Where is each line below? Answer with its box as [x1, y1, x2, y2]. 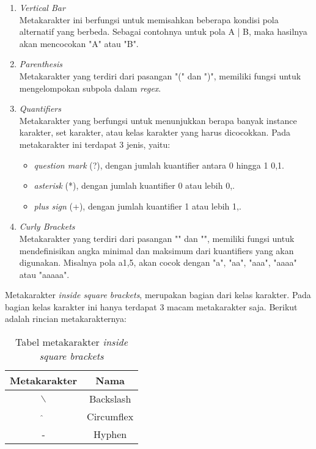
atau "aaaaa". [19, 268, 70, 280]
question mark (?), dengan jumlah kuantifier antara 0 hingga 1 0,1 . [34, 158, 284, 171]
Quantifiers [19, 102, 61, 115]
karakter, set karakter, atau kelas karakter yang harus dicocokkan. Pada [19, 126, 291, 139]
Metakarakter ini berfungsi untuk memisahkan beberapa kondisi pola [19, 13, 279, 26]
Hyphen [93, 427, 127, 442]
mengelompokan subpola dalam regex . [19, 81, 161, 94]
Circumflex [87, 409, 134, 424]
